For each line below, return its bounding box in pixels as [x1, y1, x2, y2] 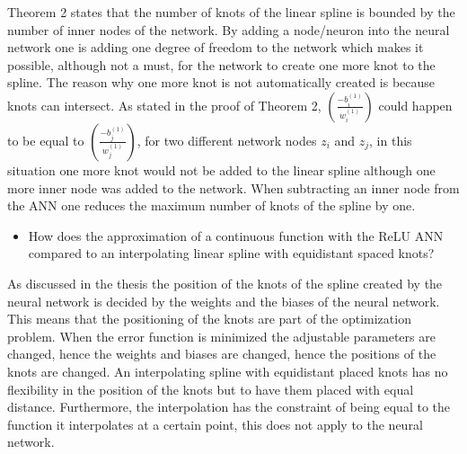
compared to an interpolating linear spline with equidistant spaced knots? [28, 244, 435, 263]
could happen [378, 95, 453, 114]
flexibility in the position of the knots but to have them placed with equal [7, 379, 414, 398]
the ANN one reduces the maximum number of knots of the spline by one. [7, 196, 416, 215]
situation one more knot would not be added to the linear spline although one [7, 160, 436, 179]
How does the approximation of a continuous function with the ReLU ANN [28, 226, 444, 245]
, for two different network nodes [137, 130, 317, 149]
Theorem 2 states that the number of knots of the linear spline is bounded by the [7, 3, 455, 21]
